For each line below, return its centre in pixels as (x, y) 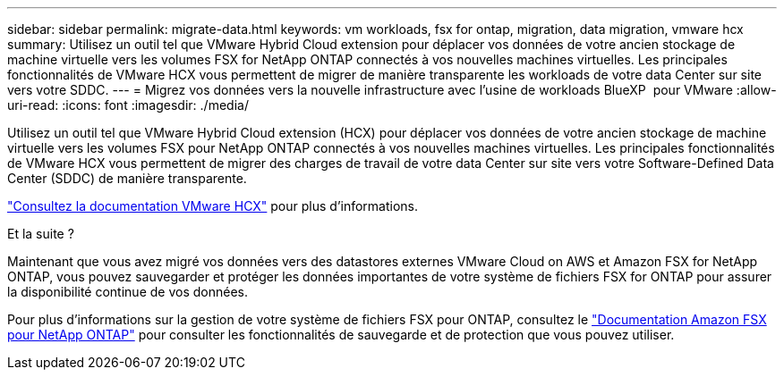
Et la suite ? (41, 234)
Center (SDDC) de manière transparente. (127, 178)
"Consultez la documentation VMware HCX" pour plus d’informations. (213, 206)
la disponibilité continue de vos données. (128, 292)
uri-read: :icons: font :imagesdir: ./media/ (128, 105)
